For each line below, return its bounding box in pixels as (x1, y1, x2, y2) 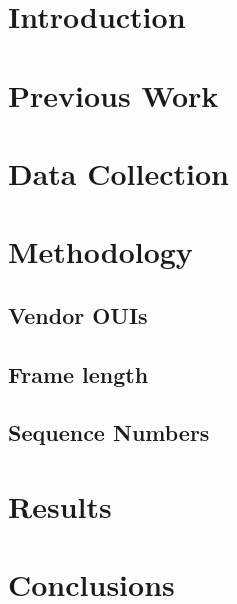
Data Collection (8, 152, 229, 193)
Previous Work (8, 74, 219, 115)
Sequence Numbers (8, 417, 210, 448)
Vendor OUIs (8, 299, 148, 330)
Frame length (8, 358, 149, 389)
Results (8, 486, 112, 527)
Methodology (8, 231, 193, 272)
